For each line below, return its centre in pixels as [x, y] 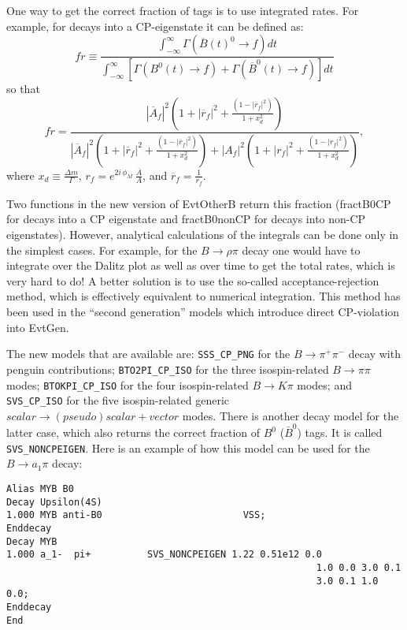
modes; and [324, 384]
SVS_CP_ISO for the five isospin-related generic [118, 400]
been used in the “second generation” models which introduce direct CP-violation [203, 311]
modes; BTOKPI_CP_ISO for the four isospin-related [128, 384]
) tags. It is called [340, 432]
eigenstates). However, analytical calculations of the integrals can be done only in [203, 235]
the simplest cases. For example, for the [102, 250]
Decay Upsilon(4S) [54, 502]
